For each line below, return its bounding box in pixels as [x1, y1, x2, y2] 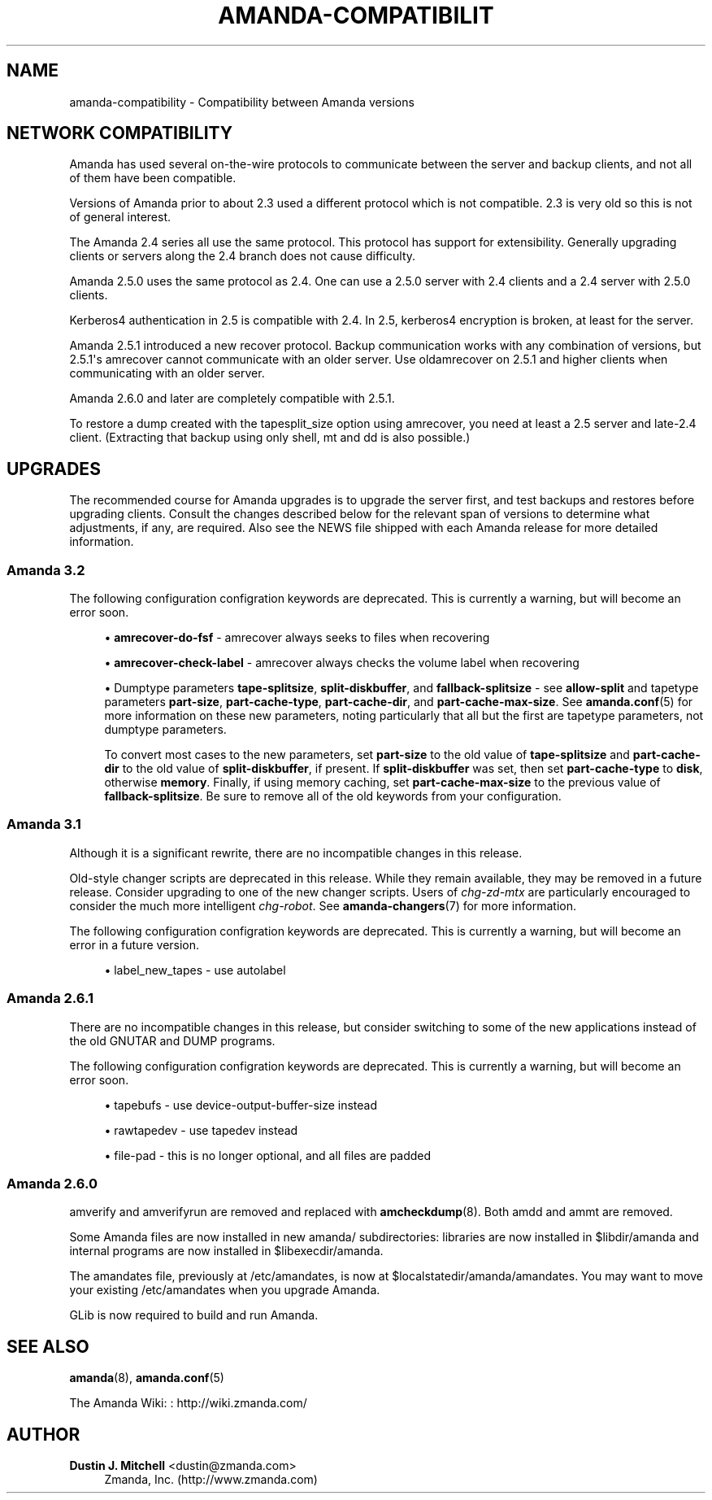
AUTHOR [7, 1424, 80, 1445]
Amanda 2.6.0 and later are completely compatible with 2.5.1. [69, 391, 395, 406]
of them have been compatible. [69, 171, 237, 185]
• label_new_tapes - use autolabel [104, 962, 286, 977]
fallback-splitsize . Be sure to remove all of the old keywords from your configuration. [104, 789, 562, 804]
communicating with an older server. [69, 366, 265, 381]
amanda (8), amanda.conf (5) [69, 1371, 224, 1385]
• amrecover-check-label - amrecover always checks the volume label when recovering [104, 656, 580, 670]
